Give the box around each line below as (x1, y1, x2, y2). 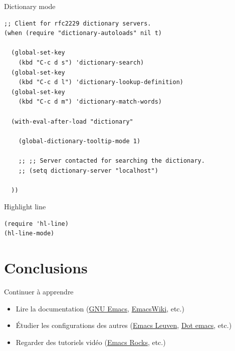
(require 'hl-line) (4, 220, 69, 227)
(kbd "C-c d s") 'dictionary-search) (18, 59, 144, 66)
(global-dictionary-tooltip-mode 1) (18, 137, 141, 145)
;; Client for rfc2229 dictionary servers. (4, 20, 151, 27)
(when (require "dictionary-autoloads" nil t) (4, 30, 162, 37)
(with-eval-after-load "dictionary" (11, 118, 133, 125)
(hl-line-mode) (4, 230, 55, 237)
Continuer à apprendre (4, 286, 74, 297)
